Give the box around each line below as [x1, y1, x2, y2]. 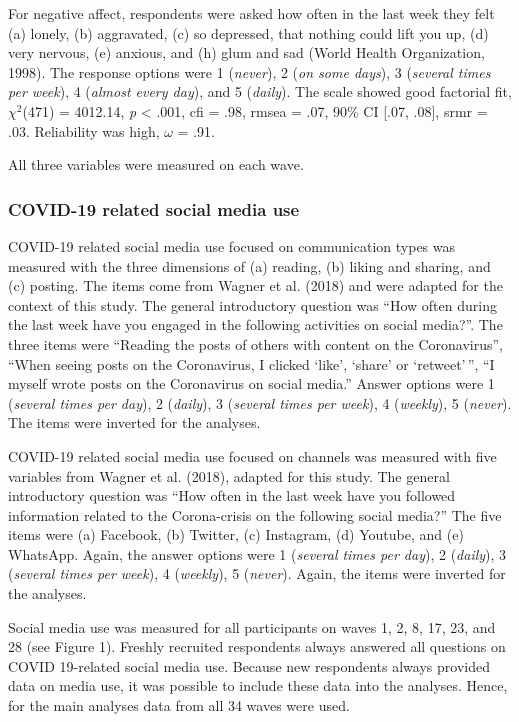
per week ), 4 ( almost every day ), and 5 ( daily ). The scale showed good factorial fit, [8, 81, 512, 102]
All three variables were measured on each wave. [8, 154, 304, 175]
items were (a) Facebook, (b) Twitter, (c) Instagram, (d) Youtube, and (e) [8, 524, 464, 545]
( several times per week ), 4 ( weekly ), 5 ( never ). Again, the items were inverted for [8, 563, 506, 584]
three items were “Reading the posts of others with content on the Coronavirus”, [8, 333, 504, 354]
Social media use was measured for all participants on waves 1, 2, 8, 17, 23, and [8, 616, 496, 637]
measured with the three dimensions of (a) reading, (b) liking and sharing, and [8, 255, 491, 276]
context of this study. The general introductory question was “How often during [8, 294, 497, 315]
